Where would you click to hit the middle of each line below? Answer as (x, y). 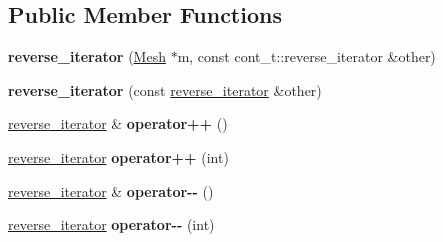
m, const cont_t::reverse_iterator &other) (306, 56)
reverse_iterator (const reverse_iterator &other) (165, 89)
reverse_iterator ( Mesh (87, 56)
